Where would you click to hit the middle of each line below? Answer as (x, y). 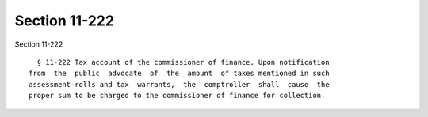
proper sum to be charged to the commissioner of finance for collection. (177, 96)
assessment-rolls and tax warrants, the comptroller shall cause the (179, 84)
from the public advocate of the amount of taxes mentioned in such (179, 74)
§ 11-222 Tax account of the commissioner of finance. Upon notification (183, 62)
